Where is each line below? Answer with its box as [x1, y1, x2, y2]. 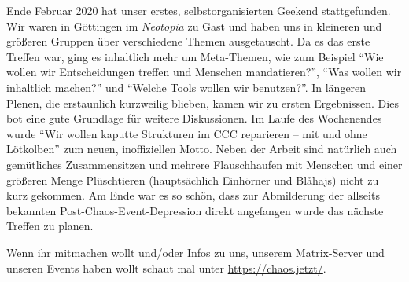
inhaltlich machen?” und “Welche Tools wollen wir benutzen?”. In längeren [6, 79, 367, 95]
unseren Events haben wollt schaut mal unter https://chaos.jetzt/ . [6, 259, 326, 276]
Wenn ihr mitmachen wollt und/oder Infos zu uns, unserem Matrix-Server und [6, 244, 385, 260]
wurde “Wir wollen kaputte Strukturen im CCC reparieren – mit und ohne [6, 125, 367, 141]
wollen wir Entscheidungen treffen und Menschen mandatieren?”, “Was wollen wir [6, 64, 402, 80]
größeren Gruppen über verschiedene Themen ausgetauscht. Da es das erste [6, 33, 370, 49]
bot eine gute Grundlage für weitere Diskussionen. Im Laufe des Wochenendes [6, 110, 382, 126]
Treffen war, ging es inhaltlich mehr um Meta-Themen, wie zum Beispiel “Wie [6, 48, 384, 64]
